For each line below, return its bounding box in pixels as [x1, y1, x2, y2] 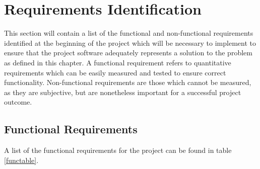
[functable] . [4, 154, 39, 165]
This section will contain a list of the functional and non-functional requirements [4, 28, 253, 38]
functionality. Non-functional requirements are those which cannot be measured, [4, 77, 251, 88]
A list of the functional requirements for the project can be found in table [4, 145, 232, 155]
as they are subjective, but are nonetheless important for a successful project [4, 87, 241, 97]
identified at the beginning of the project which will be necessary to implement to [4, 37, 256, 48]
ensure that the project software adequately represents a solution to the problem [4, 47, 252, 58]
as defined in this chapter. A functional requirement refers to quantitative [4, 57, 231, 67]
